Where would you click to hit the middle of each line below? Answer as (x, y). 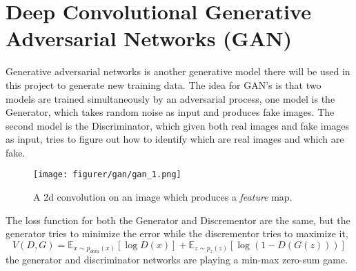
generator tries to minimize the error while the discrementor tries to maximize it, (177, 233)
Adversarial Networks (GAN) (149, 38)
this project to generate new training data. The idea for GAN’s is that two (164, 84)
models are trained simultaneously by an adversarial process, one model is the (170, 98)
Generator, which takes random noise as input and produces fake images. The (170, 112)
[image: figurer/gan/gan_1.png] (107, 175)
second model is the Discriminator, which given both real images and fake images (178, 125)
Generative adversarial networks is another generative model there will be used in (178, 71)
